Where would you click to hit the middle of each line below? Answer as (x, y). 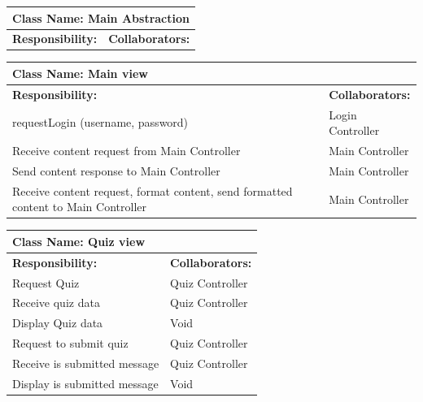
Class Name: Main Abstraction (101, 17)
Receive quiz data (56, 303)
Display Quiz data (58, 323)
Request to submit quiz (70, 343)
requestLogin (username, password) (100, 122)
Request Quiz (46, 282)
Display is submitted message (85, 383)
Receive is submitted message (86, 363)
